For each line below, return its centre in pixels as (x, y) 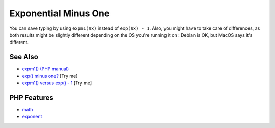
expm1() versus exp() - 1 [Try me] (57, 83)
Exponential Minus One (60, 13)
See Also (24, 57)
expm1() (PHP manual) (45, 69)
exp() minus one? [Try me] (50, 76)
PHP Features (31, 97)
